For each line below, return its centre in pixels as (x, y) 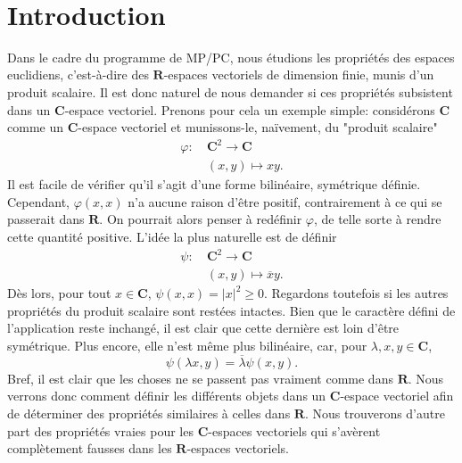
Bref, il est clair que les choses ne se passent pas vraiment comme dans (200, 378)
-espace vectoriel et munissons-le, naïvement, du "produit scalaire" (258, 127)
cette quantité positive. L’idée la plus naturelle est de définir (172, 237)
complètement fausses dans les (90, 448)
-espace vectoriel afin (397, 396)
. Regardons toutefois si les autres (356, 293)
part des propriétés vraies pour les (100, 430)
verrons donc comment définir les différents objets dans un (167, 396)
